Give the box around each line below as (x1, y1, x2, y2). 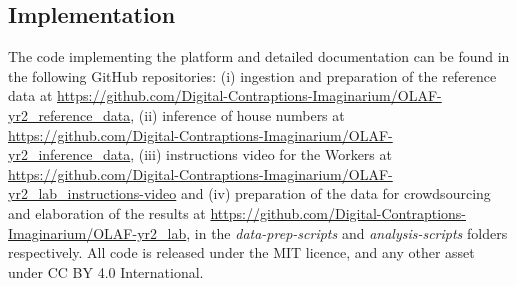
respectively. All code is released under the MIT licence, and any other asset (8, 242, 475, 263)
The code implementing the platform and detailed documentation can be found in (8, 46, 510, 67)
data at (8, 85, 53, 106)
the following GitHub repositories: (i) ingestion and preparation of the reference (8, 65, 497, 86)
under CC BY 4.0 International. (8, 261, 204, 282)
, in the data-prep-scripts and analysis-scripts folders (186, 222, 508, 243)
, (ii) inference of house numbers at (130, 104, 345, 125)
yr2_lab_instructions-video (8, 183, 177, 204)
